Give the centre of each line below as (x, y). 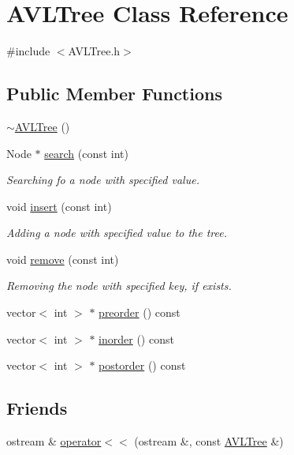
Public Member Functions (114, 94)
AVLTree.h (94, 51)
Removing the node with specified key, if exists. (119, 286)
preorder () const (140, 312)
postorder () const (142, 365)
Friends (37, 408)
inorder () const (136, 338)
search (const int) (86, 153)
